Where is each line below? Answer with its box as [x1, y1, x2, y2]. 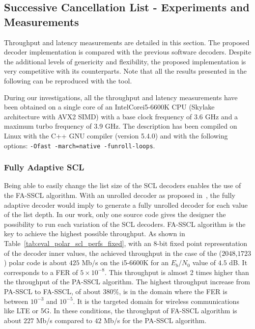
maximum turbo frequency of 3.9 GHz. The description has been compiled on [4, 121, 237, 131]
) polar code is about [4, 257, 67, 268]
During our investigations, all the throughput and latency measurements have [4, 92, 238, 102]
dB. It [229, 257, 248, 268]
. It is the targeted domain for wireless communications [73, 296, 239, 306]
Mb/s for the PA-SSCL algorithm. [104, 315, 207, 325]
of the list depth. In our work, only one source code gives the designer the [4, 209, 226, 219]
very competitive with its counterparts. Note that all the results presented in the [4, 66, 247, 76]
